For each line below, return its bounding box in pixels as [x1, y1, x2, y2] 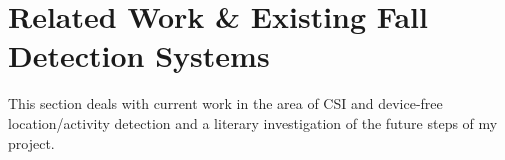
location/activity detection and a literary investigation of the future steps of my [8, 112, 498, 133]
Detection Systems [8, 35, 270, 76]
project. [8, 132, 55, 153]
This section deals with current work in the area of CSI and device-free [8, 93, 443, 114]
